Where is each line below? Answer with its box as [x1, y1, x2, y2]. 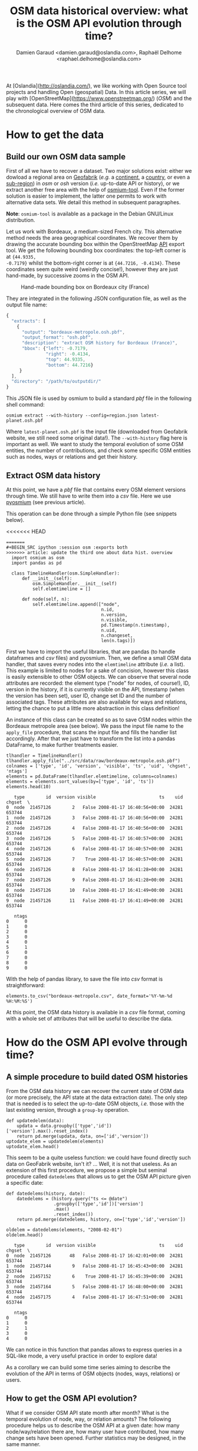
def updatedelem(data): [6, 1118, 65, 1124]
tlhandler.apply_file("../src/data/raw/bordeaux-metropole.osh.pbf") [6, 758, 181, 764]
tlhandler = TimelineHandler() [6, 753, 83, 759]
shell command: [6, 401, 45, 408]
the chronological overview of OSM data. [6, 107, 106, 114]
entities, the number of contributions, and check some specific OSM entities [6, 447, 192, 454]
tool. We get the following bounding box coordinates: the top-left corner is [6, 247, 187, 254]
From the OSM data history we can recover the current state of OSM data [6, 1088, 184, 1094]
